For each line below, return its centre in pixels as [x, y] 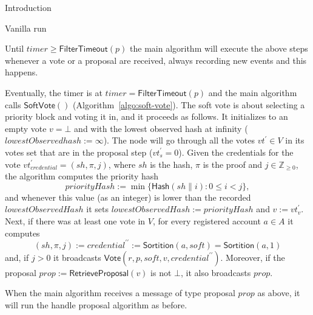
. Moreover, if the [253, 257]
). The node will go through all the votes [179, 140]
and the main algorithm [253, 92]
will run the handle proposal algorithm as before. [96, 304]
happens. [22, 72]
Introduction [28, 7]
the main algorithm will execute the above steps [219, 48]
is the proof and [233, 164]
